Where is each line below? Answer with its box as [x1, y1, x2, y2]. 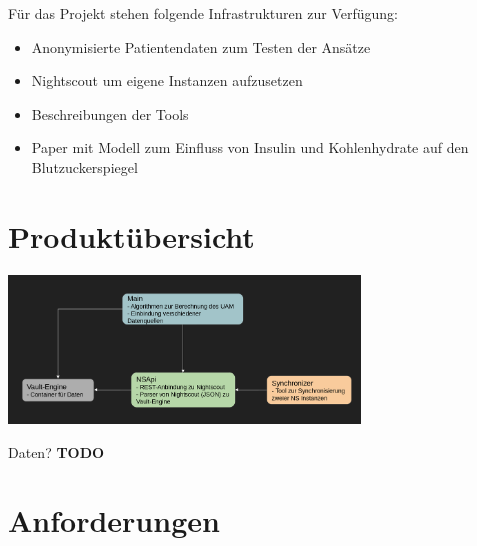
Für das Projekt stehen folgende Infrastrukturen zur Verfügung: [8, 3, 398, 23]
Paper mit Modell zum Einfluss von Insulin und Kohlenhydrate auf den [31, 137, 469, 158]
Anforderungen [8, 500, 220, 541]
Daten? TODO [8, 441, 105, 462]
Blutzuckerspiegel [31, 156, 138, 177]
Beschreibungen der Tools [31, 103, 189, 124]
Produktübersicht [8, 215, 255, 256]
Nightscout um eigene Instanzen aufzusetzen [31, 70, 303, 91]
